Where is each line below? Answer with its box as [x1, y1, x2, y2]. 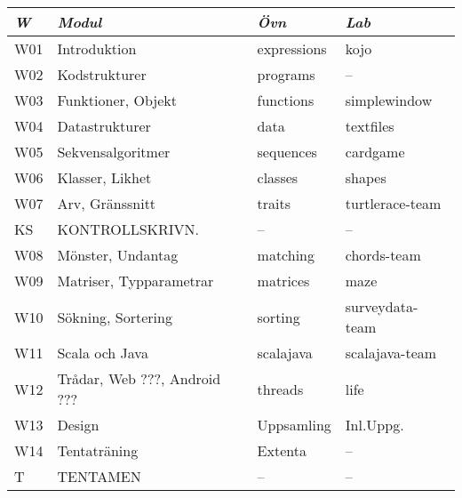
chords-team [345, 245, 421, 265]
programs [257, 64, 315, 84]
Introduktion [57, 38, 137, 59]
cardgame [345, 141, 405, 162]
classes [257, 167, 299, 188]
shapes [345, 167, 386, 188]
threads [257, 378, 304, 399]
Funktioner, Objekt [57, 90, 177, 110]
